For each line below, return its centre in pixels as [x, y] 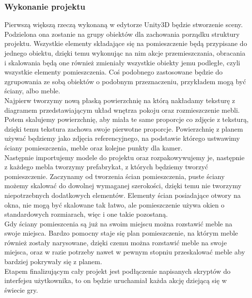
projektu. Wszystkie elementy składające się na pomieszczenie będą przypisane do [126, 43]
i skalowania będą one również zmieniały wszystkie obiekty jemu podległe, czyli [122, 62]
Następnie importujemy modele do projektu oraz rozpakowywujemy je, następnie [125, 157]
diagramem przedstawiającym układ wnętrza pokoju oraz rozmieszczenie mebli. [122, 110]
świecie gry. [21, 290]
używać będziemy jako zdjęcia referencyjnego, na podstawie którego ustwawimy [122, 138]
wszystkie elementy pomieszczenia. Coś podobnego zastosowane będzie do [114, 72]
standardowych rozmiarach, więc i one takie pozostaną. [86, 214]
